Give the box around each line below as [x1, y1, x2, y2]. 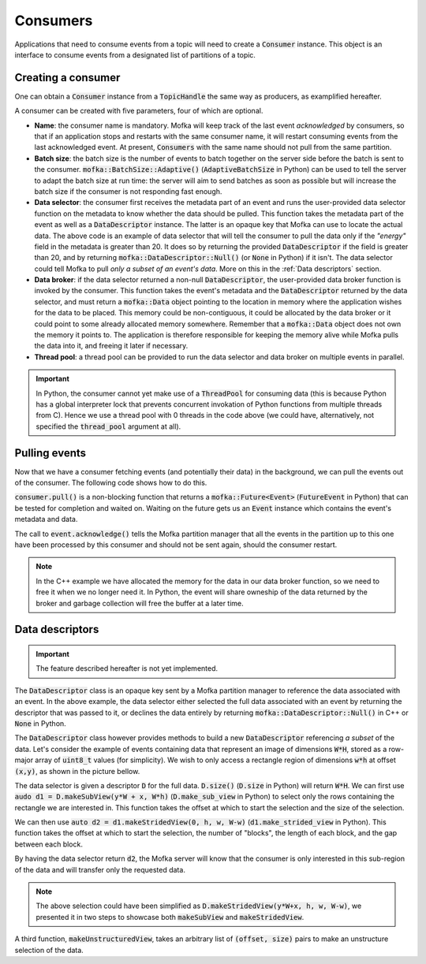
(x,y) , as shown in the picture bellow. [14, 766, 140, 776]
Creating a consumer [14, 71, 121, 84]
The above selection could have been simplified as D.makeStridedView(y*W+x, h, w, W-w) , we [35, 901, 362, 910]
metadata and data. [14, 515, 78, 524]
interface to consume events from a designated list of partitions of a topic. [14, 50, 256, 59]
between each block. [14, 839, 83, 849]
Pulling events [14, 446, 87, 460]
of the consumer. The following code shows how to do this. [14, 478, 207, 488]
